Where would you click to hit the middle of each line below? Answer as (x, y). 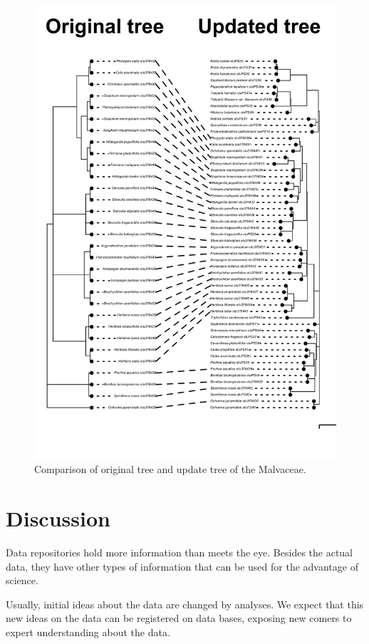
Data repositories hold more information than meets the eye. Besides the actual (180, 552)
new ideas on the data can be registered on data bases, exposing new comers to (179, 618)
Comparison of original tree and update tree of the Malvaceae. (170, 469)
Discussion (58, 518)
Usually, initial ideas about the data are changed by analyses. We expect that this (185, 604)
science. (22, 580)
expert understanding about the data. (88, 632)
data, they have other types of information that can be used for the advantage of (182, 566)
